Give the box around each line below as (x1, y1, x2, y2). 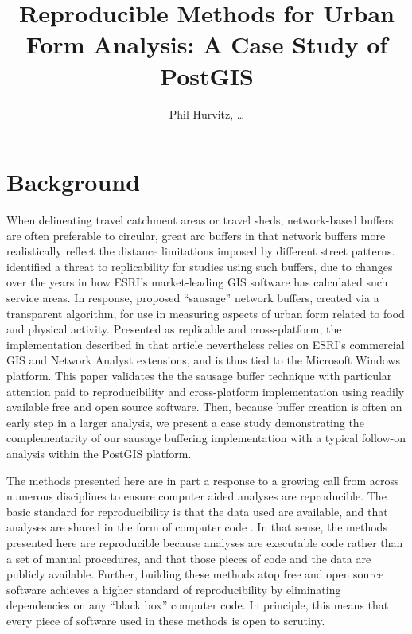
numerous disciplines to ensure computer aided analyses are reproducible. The (6, 488, 387, 504)
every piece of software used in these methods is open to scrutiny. (6, 612, 325, 628)
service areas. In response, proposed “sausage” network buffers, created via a (6, 290, 379, 305)
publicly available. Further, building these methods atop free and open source (6, 566, 384, 582)
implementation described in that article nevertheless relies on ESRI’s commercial (6, 336, 405, 352)
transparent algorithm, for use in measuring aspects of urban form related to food (6, 305, 405, 321)
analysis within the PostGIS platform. (6, 445, 192, 461)
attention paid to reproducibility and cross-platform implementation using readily (6, 383, 405, 399)
